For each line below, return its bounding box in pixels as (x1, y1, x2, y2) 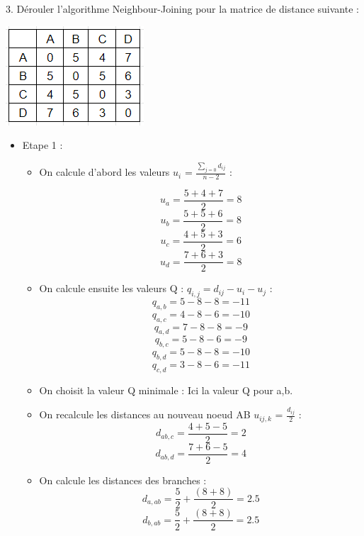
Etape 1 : (22, 138, 63, 152)
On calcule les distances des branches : (39, 472, 207, 487)
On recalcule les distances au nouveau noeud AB (39, 407, 251, 422)
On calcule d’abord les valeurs (39, 164, 170, 179)
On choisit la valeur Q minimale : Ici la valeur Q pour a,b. (39, 382, 293, 397)
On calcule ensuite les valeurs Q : (39, 281, 184, 296)
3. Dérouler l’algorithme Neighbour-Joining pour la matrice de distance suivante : (6, 1, 359, 16)
